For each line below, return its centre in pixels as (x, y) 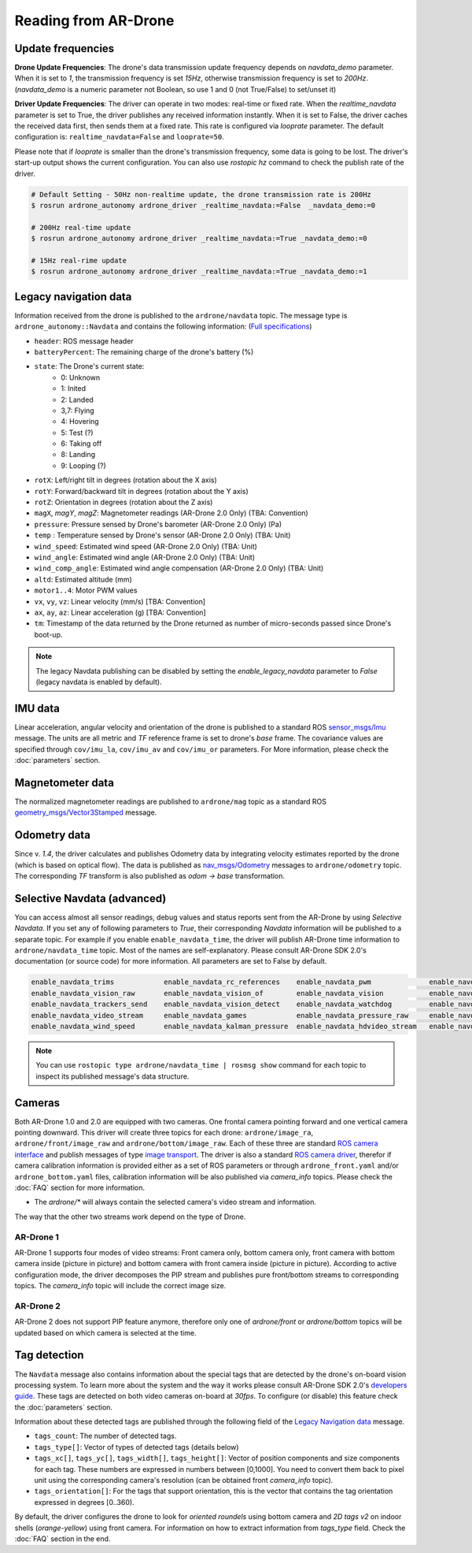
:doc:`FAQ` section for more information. (80, 1187)
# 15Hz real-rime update (79, 260)
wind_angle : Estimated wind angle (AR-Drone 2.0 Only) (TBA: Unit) (145, 557)
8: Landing (78, 455)
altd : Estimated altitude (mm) (83, 579)
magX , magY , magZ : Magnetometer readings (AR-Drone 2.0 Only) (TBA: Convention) (171, 513)
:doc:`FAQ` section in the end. (63, 1539)
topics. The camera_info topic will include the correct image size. (120, 1286)
